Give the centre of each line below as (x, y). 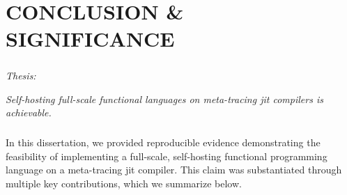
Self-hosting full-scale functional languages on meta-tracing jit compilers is (164, 99)
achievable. (29, 112)
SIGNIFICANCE (90, 39)
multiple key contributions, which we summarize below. (124, 183)
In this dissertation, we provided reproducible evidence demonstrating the (163, 142)
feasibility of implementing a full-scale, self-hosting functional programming (167, 156)
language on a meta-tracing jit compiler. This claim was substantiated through (174, 170)
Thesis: (21, 75)
